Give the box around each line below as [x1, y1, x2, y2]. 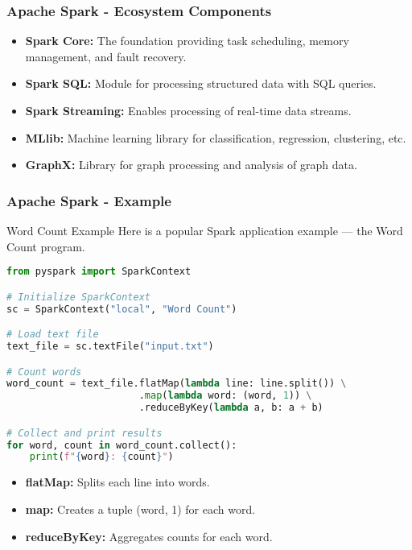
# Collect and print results [6, 427, 163, 439]
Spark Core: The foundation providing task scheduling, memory [25, 32, 349, 49]
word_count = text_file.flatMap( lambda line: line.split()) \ [6, 378, 347, 390]
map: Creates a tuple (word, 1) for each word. [25, 500, 256, 517]
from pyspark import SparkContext [6, 266, 192, 278]
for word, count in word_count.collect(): [6, 439, 237, 451]
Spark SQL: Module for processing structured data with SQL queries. [25, 75, 377, 92]
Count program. [6, 238, 85, 254]
